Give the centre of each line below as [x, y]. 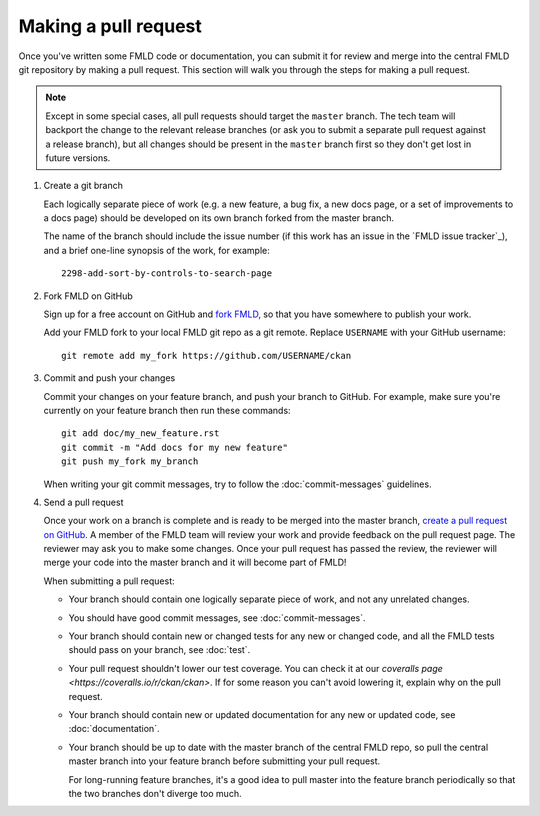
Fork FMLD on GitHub [88, 296]
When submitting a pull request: [109, 581]
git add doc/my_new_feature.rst [140, 433]
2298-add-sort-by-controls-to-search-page [167, 273]
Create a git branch [83, 186]
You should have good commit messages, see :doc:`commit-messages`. [217, 617]
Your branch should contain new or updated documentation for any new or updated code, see [262, 714]
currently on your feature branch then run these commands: [167, 410]
